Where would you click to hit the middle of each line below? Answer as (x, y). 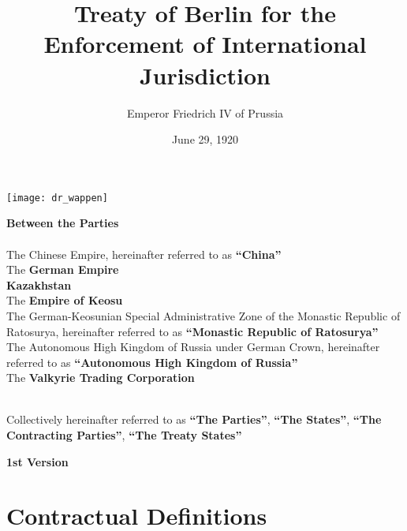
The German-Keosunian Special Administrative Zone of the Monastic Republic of (203, 315)
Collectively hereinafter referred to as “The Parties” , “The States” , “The (194, 419)
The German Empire (63, 269)
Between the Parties (63, 223)
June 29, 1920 (205, 139)
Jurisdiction (205, 75)
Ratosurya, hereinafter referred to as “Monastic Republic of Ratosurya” (192, 331)
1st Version (37, 461)
